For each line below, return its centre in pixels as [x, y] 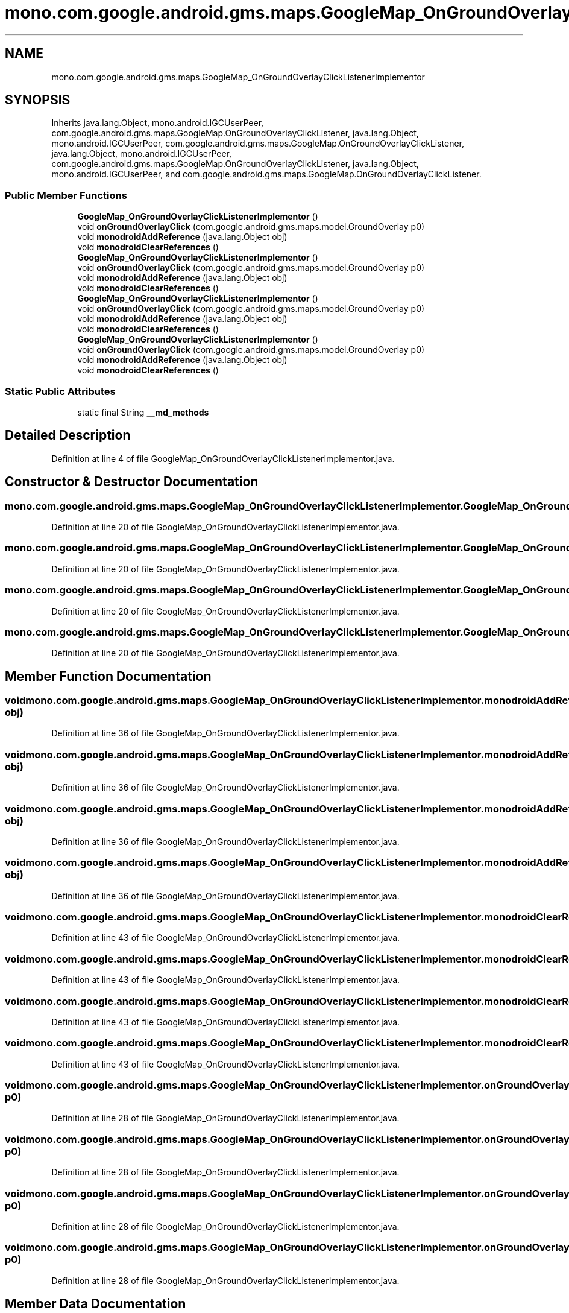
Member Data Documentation [96, 1304]
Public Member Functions [66, 195]
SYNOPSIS [38, 100]
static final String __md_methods [143, 412]
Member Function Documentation [108, 676]
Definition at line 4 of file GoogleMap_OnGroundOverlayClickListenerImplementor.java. [223, 458]
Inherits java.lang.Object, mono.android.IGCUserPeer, [158, 123]
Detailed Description [68, 435]
